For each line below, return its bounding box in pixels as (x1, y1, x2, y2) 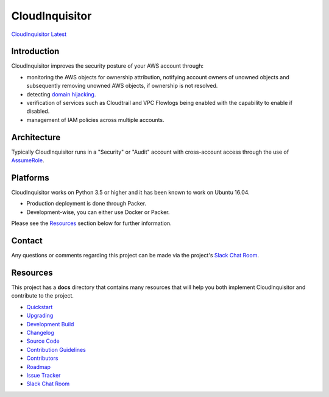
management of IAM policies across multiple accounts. (26, 116, 164, 123)
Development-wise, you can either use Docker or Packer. (26, 208, 170, 216)
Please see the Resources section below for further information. (11, 220, 172, 227)
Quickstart (26, 303, 53, 310)
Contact (11, 235, 43, 246)
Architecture (11, 132, 61, 143)
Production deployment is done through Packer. (26, 200, 146, 207)
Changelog (26, 329, 54, 336)
